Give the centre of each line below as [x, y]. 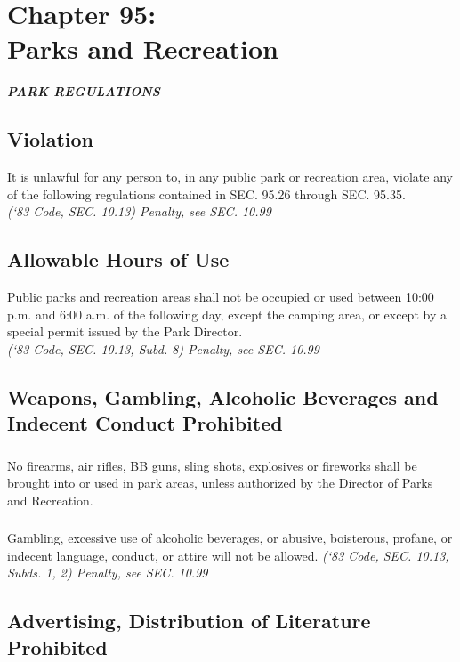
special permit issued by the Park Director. [125, 331]
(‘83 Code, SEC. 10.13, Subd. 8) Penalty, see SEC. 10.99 [163, 348]
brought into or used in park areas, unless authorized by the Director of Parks [220, 483]
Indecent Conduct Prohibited [145, 423]
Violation [51, 139]
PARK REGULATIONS [84, 91]
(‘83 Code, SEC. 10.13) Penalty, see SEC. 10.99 [139, 211]
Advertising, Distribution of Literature [189, 621]
